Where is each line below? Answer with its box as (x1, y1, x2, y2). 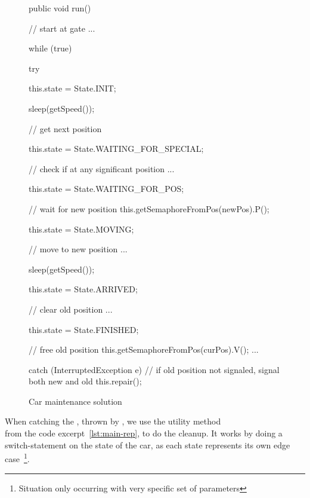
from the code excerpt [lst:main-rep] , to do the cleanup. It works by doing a (5, 427, 283, 439)
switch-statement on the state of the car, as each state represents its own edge (5, 438, 290, 451)
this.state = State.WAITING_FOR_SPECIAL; (29, 142, 204, 155)
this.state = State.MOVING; (29, 222, 134, 235)
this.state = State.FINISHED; (29, 323, 139, 335)
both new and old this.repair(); (29, 375, 142, 387)
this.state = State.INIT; (29, 82, 116, 94)
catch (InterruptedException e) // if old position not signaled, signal (29, 363, 280, 375)
